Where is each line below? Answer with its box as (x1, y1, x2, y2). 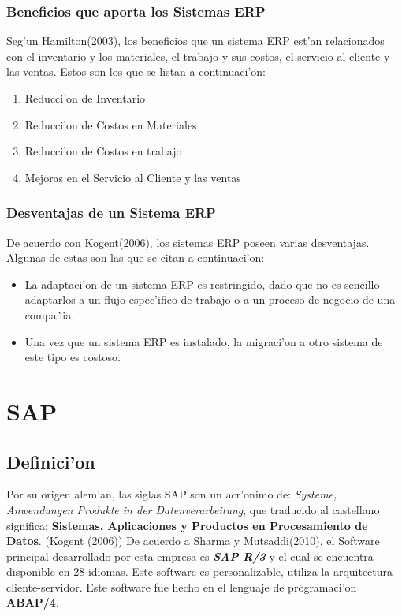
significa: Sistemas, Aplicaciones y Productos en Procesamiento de (6, 517, 368, 533)
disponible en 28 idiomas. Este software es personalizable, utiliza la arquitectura (6, 563, 393, 580)
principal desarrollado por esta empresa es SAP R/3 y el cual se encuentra (6, 547, 374, 564)
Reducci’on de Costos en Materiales (24, 116, 197, 133)
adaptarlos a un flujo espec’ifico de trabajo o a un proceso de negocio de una (24, 291, 396, 308)
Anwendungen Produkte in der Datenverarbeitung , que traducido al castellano (6, 501, 380, 517)
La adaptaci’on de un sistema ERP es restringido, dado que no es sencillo (24, 275, 380, 292)
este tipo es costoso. (24, 349, 121, 365)
